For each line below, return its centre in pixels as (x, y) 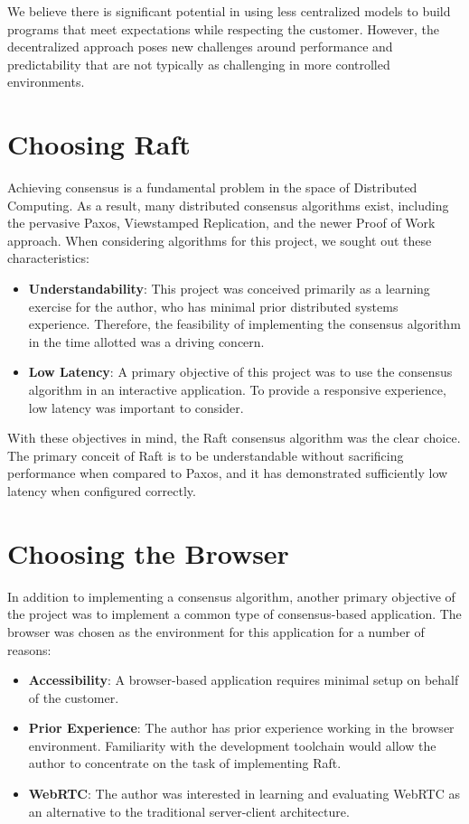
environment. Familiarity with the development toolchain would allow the (232, 745)
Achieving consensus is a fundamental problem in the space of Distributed (212, 187)
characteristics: (48, 258)
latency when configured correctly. (102, 491)
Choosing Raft (99, 144)
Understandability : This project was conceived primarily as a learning (229, 289)
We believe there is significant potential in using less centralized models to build (229, 11)
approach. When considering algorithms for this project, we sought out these (220, 240)
